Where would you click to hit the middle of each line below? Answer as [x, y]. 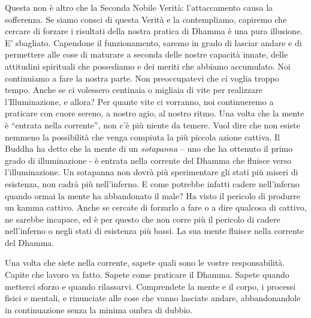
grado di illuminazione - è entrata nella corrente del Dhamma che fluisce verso [148, 160]
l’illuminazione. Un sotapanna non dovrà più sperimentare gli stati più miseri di [152, 172]
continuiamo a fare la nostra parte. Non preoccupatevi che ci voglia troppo [142, 78]
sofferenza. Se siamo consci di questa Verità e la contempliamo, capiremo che [146, 19]
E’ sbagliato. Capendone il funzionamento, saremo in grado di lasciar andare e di [153, 42]
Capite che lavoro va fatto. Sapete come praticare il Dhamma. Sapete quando [147, 274]
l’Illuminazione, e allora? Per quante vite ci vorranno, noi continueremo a [139, 101]
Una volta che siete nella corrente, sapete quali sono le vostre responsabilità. [145, 262]
